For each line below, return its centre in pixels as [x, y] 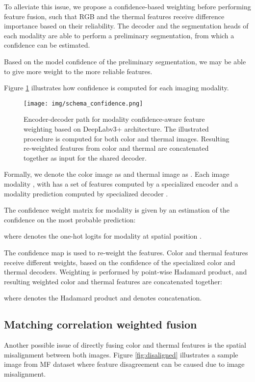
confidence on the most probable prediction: [70, 219]
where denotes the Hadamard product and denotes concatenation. [103, 298]
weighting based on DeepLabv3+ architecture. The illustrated [116, 129]
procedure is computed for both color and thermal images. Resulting [127, 138]
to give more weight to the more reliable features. [78, 71]
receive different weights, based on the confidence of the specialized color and [120, 262]
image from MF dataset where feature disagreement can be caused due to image [124, 364]
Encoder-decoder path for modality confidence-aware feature [114, 119]
